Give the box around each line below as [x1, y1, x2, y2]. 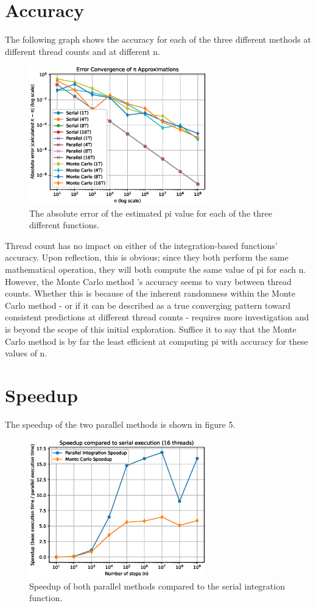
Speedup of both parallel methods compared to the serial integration [29, 579, 285, 592]
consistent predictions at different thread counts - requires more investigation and [5, 311, 309, 323]
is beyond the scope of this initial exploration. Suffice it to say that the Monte [5, 323, 297, 336]
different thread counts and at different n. [5, 45, 160, 57]
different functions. [29, 218, 99, 231]
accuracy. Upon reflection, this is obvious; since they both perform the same [5, 251, 289, 264]
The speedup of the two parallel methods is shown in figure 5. [5, 417, 236, 430]
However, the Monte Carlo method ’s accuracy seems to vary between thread [5, 275, 292, 287]
